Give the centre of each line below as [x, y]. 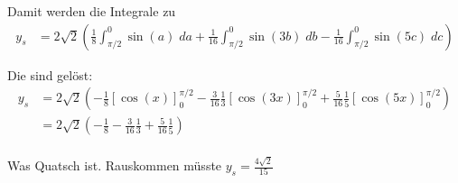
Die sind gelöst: [50, 74]
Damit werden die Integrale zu [92, 11]
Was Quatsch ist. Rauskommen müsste [115, 165]
